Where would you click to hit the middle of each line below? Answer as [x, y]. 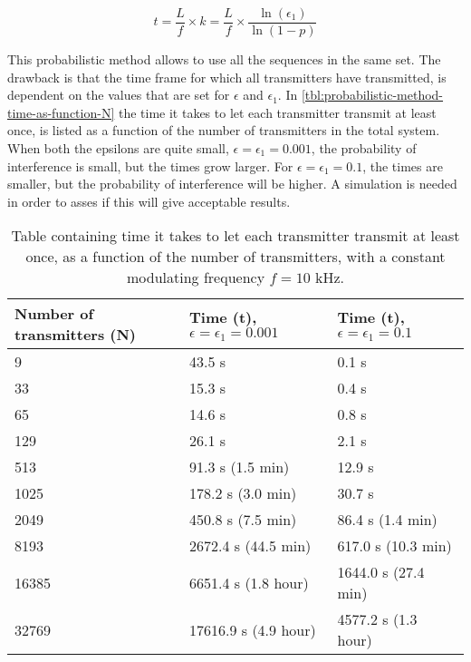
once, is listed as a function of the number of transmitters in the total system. [224, 130]
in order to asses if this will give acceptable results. [149, 201]
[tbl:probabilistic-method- [372, 95]
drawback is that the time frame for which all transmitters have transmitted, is [227, 77]
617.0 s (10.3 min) [394, 546]
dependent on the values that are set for [119, 95]
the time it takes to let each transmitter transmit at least [277, 112]
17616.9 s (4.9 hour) [252, 629]
